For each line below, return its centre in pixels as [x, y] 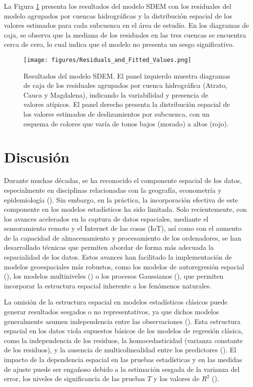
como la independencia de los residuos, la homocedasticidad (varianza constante [123, 340]
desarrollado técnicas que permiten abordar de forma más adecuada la [109, 247]
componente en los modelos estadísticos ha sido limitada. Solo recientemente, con [126, 209]
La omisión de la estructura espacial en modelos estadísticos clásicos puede [116, 302]
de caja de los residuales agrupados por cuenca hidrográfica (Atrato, [126, 85]
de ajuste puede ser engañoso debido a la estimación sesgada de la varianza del [122, 369]
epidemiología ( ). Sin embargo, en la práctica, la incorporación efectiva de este [121, 199]
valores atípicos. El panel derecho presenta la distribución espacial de [127, 104]
